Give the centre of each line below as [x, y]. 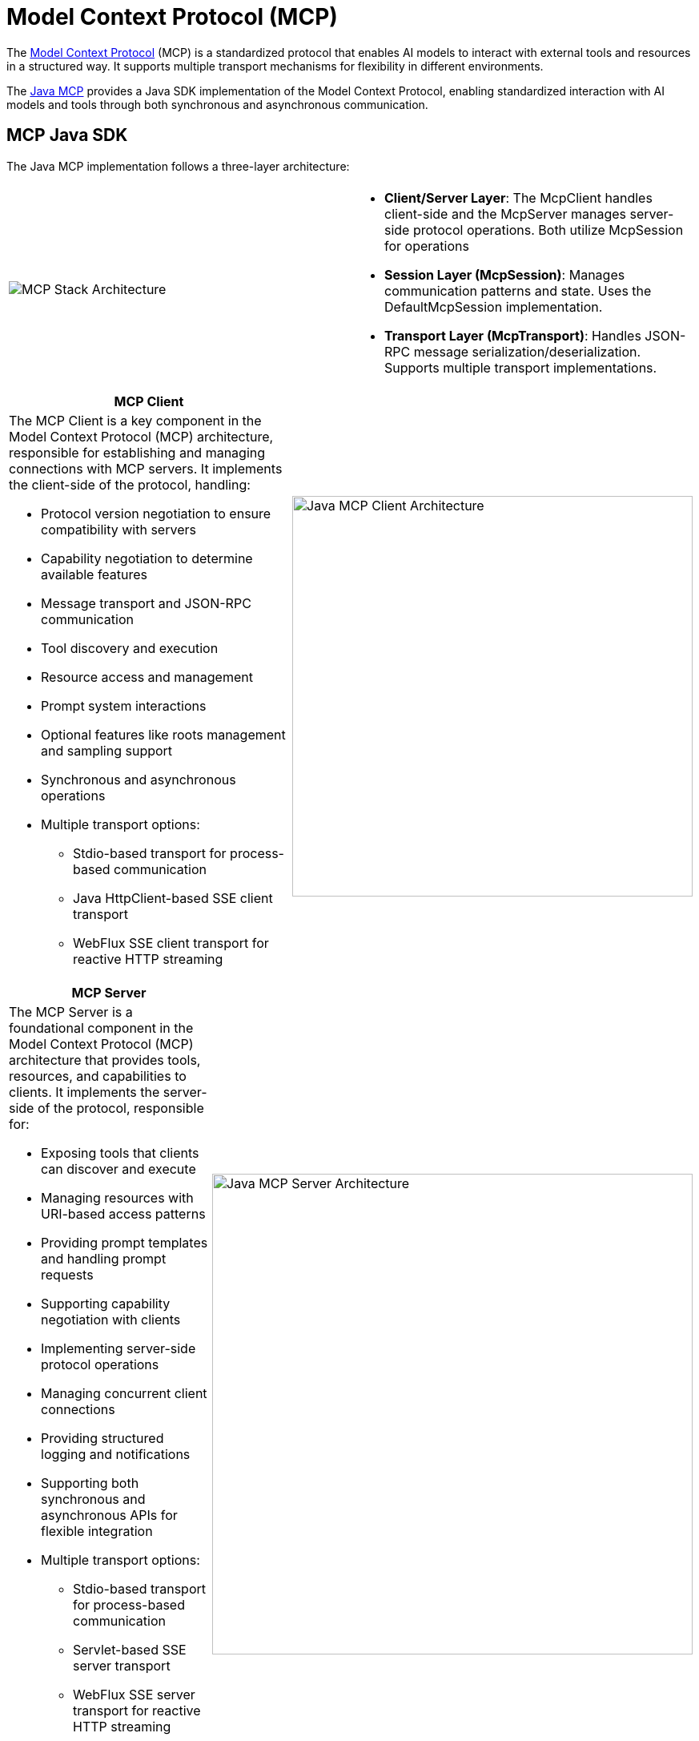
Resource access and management [147, 677]
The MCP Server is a [71, 1012]
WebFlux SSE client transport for [171, 943]
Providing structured [102, 1438]
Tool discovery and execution [130, 648]
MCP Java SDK [67, 135]
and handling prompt [104, 1258]
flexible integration [97, 1531]
